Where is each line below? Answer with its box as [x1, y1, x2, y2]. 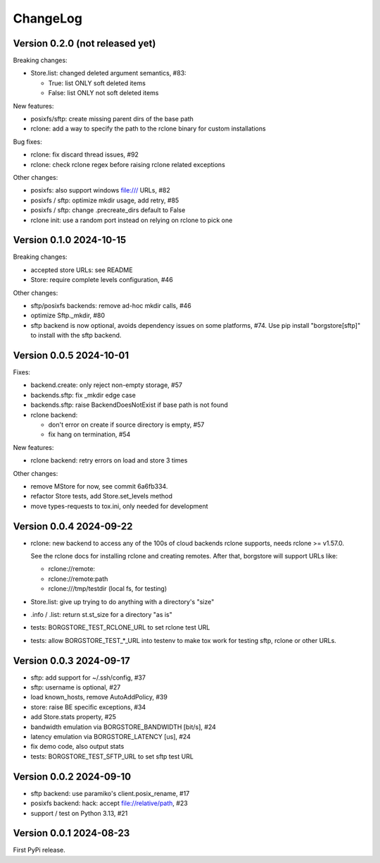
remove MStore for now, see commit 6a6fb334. [30, 482, 168, 490]
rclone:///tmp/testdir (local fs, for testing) [48, 584, 167, 593]
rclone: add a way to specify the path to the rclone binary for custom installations [30, 124, 267, 133]
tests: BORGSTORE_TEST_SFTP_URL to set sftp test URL [30, 752, 194, 761]
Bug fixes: [13, 137, 42, 146]
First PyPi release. [13, 846, 66, 855]
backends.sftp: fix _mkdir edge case [30, 391, 137, 399]
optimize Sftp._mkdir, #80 [30, 311, 106, 320]
